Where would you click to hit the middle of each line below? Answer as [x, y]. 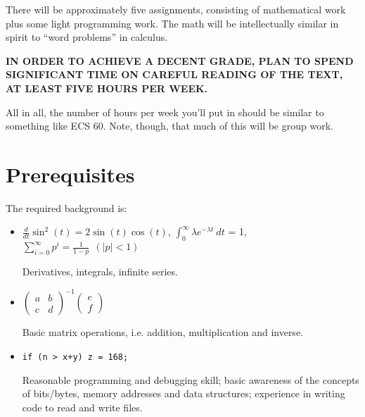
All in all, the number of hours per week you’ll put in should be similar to [165, 112]
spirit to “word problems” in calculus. [87, 37]
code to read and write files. [82, 407]
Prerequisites [70, 174]
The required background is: [66, 207]
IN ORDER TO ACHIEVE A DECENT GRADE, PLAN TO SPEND [180, 60]
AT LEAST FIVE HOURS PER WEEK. [107, 88]
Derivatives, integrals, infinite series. [100, 272]
